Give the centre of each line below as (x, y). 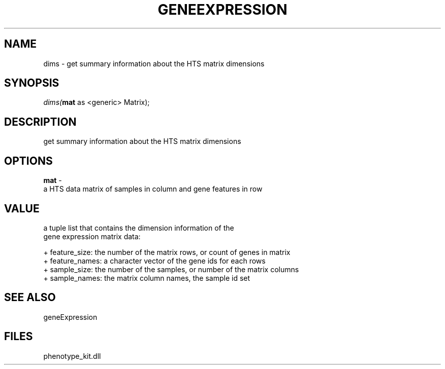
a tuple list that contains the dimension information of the (139, 228)
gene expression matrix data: (92, 236)
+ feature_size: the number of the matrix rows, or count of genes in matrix (167, 252)
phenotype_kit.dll (72, 356)
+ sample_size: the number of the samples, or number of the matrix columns (171, 269)
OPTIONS (28, 161)
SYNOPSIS (32, 83)
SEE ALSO (30, 298)
